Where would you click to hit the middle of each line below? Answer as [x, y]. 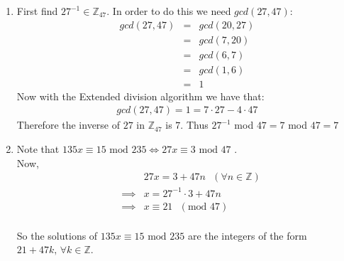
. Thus [194, 125]
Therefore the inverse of [68, 125]
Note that [38, 148]
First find [37, 11]
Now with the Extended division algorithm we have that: [140, 96]
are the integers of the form [247, 235]
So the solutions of [57, 235]
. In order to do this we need [169, 11]
